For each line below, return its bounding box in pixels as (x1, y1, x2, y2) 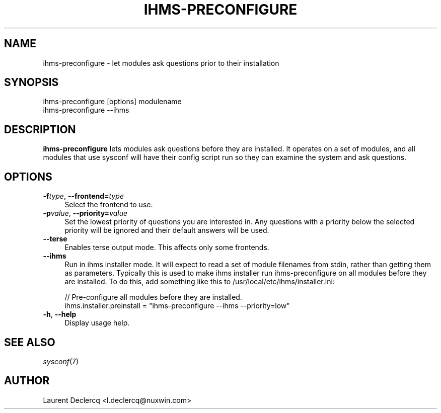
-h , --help (43, 310, 77, 319)
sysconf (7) (43, 357, 79, 366)
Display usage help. (64, 318, 130, 327)
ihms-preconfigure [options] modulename (43, 97, 182, 106)
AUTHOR (4, 374, 50, 387)
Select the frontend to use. (64, 200, 153, 209)
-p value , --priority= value (43, 209, 128, 218)
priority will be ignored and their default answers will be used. (64, 226, 269, 235)
